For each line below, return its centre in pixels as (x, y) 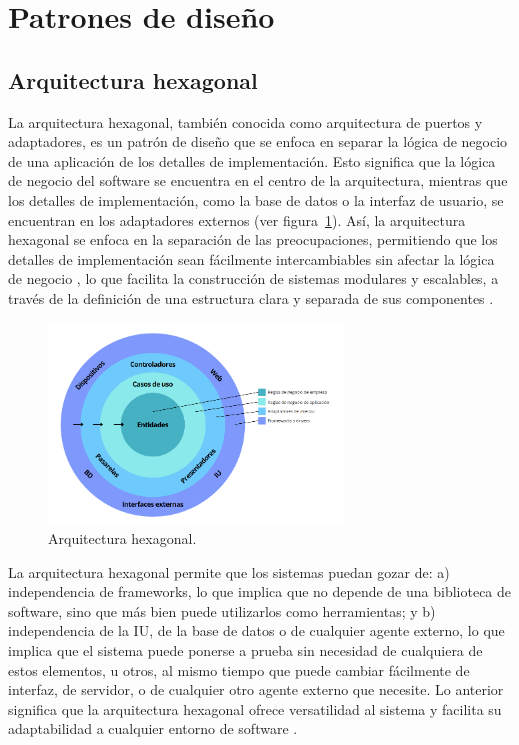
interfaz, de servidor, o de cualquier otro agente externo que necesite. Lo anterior (256, 689)
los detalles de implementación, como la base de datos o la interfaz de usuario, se (256, 199)
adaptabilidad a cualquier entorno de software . (153, 728)
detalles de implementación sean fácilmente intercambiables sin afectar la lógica (251, 258)
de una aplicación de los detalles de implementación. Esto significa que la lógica (252, 160)
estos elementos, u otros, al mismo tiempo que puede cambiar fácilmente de (239, 669)
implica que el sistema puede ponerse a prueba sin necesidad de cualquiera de (245, 650)
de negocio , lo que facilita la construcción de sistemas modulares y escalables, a (253, 278)
